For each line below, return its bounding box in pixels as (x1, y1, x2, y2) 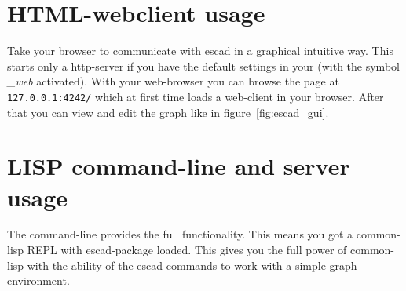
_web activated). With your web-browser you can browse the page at (7, 73, 339, 89)
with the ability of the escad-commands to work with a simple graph (27, 256, 357, 273)
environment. (7, 272, 70, 289)
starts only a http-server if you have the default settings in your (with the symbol (7, 57, 400, 74)
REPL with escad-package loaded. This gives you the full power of (27, 242, 347, 258)
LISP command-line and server (7, 150, 350, 182)
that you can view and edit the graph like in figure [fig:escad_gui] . (7, 104, 329, 120)
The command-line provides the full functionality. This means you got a (7, 226, 353, 242)
